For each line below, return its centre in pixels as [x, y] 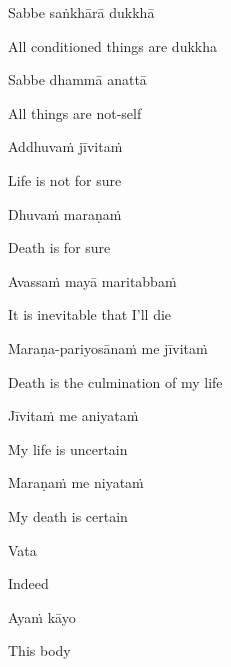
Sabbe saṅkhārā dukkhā [81, 12]
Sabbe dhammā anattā [77, 79]
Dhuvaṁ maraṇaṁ [65, 213]
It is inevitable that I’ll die [90, 314]
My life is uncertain [68, 448]
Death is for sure [59, 247]
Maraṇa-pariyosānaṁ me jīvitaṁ [108, 347]
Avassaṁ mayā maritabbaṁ [92, 280]
